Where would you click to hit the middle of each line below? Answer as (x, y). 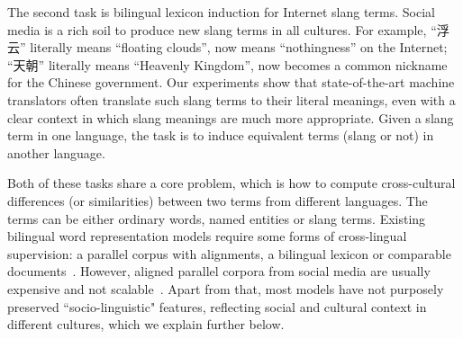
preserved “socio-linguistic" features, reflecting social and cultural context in (217, 306)
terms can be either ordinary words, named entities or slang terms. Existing (217, 218)
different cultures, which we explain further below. (146, 324)
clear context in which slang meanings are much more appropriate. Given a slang (231, 117)
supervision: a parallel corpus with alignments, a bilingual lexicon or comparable (229, 253)
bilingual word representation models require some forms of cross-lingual (207, 236)
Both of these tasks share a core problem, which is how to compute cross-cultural (231, 183)
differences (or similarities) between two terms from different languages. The (218, 200)
